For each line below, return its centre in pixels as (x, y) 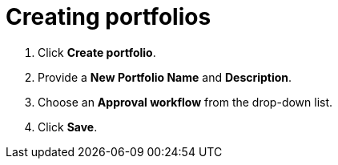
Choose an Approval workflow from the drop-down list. (185, 102)
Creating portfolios (109, 17)
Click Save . (68, 127)
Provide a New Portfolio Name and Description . (165, 77)
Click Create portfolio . (97, 52)
